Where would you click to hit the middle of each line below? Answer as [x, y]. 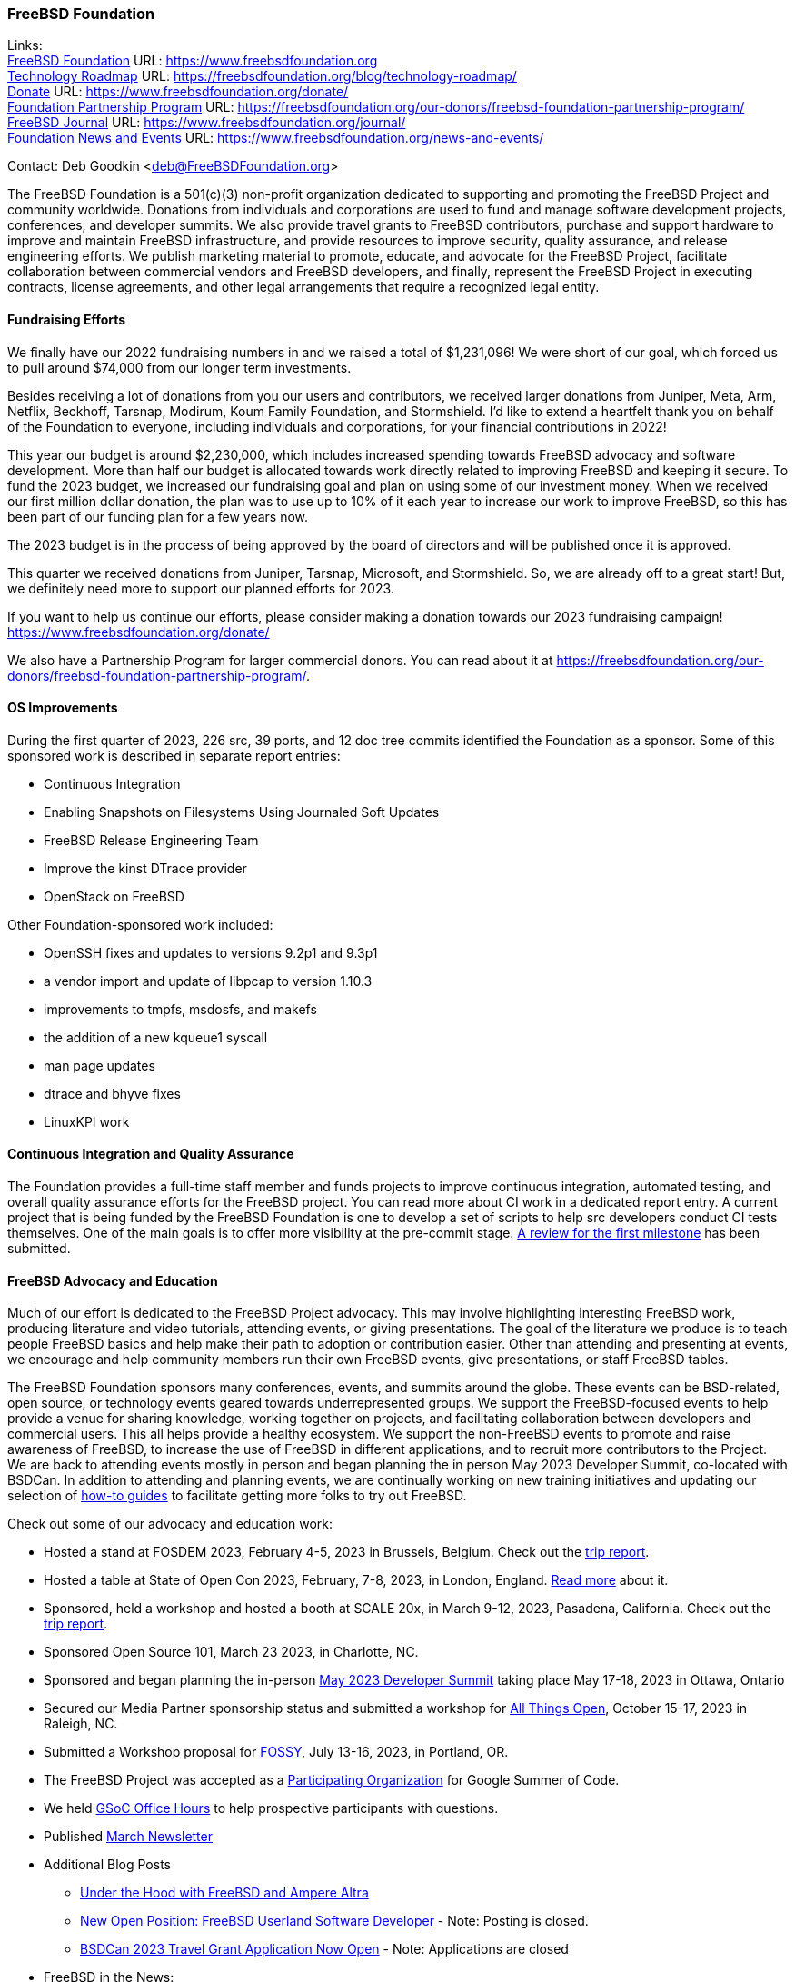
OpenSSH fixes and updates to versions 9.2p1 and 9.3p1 [211, 952]
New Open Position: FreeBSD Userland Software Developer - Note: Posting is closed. [334, 1921]
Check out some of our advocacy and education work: [170, 1524]
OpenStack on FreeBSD [114, 896]
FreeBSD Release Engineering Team [151, 840]
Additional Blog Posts [107, 1865]
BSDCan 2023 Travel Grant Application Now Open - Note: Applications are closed [324, 1949]
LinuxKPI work [87, 1121]
